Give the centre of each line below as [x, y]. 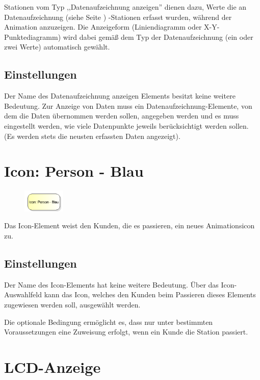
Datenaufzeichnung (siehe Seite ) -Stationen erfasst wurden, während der [118, 17]
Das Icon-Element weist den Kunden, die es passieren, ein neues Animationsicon [129, 225]
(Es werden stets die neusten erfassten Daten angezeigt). [92, 136]
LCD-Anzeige [53, 367]
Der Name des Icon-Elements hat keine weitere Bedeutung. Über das [111, 284]
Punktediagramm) [33, 37]
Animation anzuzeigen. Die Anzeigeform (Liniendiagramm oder [103, 27]
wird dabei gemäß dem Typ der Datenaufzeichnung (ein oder [158, 37]
